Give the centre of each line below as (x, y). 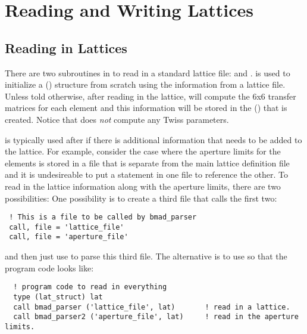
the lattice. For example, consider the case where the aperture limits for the (143, 151)
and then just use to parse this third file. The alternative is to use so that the (146, 256)
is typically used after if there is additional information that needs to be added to (153, 139)
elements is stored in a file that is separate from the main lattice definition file (147, 163)
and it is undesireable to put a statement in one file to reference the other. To (146, 174)
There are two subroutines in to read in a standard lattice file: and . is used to (148, 72)
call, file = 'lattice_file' (67, 227)
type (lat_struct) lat (58, 297)
